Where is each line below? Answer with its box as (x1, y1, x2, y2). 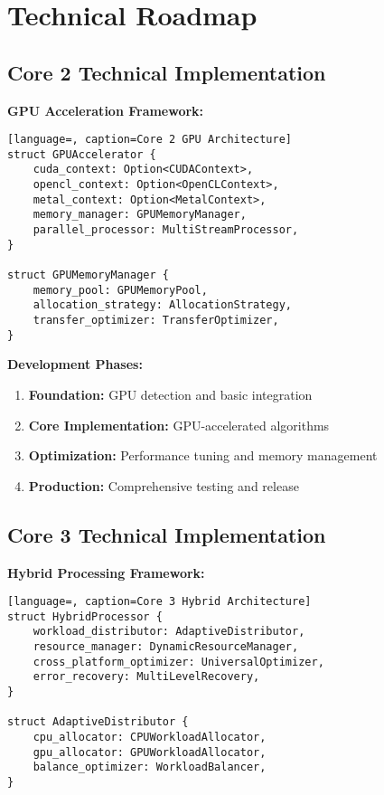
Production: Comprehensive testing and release (28, 476, 299, 495)
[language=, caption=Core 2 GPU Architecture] (7, 133, 292, 147)
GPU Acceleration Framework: (7, 100, 204, 119)
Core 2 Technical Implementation (7, 58, 326, 86)
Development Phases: (7, 355, 143, 374)
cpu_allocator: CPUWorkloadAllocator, (33, 731, 267, 744)
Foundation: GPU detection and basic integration (28, 384, 313, 403)
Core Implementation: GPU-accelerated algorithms (28, 415, 330, 434)
